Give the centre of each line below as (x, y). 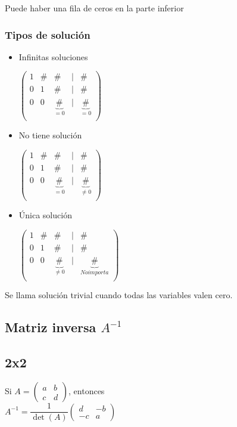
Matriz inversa (51, 327)
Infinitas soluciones (53, 56)
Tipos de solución (48, 34)
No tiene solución (50, 135)
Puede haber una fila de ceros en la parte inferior (94, 8)
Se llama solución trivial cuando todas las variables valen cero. (119, 295)
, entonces (87, 391)
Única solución (45, 215)
